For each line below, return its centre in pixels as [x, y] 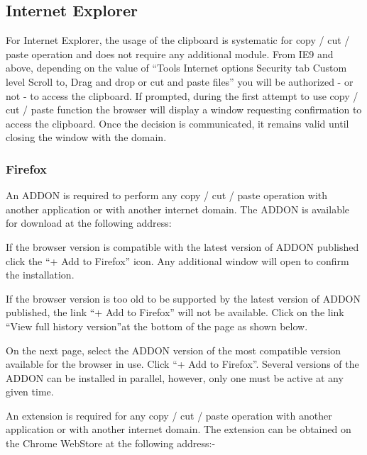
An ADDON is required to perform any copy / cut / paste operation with [167, 195]
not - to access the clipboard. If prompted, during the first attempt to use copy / [182, 95]
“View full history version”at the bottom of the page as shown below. [157, 326]
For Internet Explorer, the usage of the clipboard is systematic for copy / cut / [178, 40]
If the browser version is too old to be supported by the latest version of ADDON [183, 298]
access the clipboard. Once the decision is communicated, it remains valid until [177, 123]
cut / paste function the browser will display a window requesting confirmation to [184, 109]
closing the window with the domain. [86, 137]
